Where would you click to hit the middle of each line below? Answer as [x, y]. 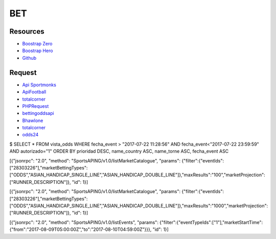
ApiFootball [34, 92]
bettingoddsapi [38, 113]
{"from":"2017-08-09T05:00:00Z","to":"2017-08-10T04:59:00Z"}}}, [80, 229]
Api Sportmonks [39, 85]
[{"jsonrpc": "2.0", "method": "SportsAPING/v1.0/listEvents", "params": [84, 222]
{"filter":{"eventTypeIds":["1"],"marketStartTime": [211, 222]
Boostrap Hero [38, 51]
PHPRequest [36, 106]
